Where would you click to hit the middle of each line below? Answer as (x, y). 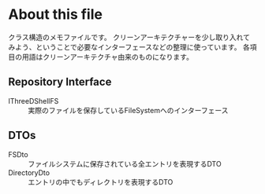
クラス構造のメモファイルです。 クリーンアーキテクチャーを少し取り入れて (129, 37)
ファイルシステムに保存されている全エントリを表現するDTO (125, 163)
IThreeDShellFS (34, 101)
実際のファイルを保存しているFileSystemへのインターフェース (128, 110)
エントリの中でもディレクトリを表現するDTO (101, 181)
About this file (55, 15)
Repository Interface (60, 82)
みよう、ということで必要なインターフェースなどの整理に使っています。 (125, 47)
